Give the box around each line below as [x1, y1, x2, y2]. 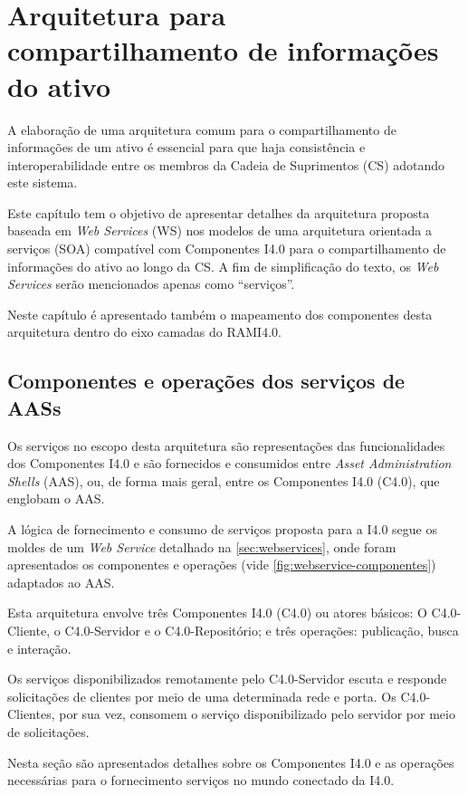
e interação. [7, 638, 72, 657]
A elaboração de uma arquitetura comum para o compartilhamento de [7, 120, 396, 139]
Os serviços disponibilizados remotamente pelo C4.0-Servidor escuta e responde [7, 669, 447, 688]
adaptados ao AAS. [7, 572, 115, 591]
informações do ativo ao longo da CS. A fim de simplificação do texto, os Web [7, 256, 439, 275]
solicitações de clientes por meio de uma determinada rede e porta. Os [7, 686, 396, 705]
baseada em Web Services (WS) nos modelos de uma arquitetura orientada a [7, 221, 432, 240]
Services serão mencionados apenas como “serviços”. [7, 274, 295, 293]
